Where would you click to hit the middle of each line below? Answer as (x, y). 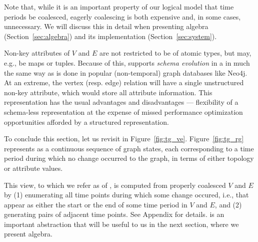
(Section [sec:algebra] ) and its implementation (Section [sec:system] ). (110, 36)
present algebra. (28, 234)
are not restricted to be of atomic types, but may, (175, 53)
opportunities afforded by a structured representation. (86, 122)
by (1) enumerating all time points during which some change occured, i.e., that (126, 195)
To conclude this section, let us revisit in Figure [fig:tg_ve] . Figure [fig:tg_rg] (124, 139)
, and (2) (228, 204)
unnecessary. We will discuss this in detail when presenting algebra (106, 26)
